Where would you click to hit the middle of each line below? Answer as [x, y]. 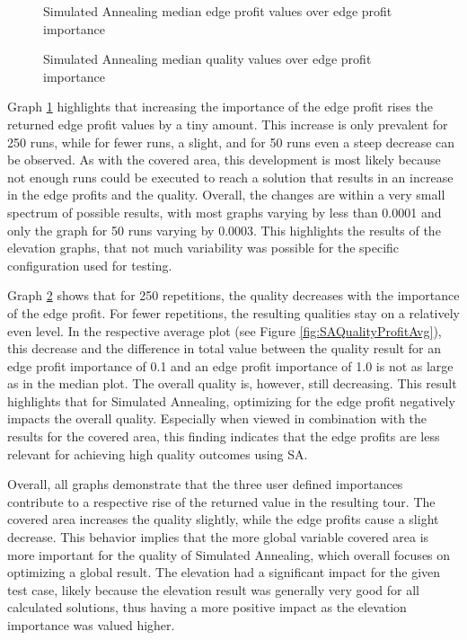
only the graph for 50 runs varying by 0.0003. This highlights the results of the [224, 230]
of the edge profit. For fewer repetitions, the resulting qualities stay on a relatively [233, 312]
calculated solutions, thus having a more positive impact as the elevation [207, 607]
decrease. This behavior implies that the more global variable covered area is [218, 537]
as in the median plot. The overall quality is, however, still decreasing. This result [232, 383]
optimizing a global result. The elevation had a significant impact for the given [224, 572]
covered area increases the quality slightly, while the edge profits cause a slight [223, 519]
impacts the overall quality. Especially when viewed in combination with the [217, 418]
